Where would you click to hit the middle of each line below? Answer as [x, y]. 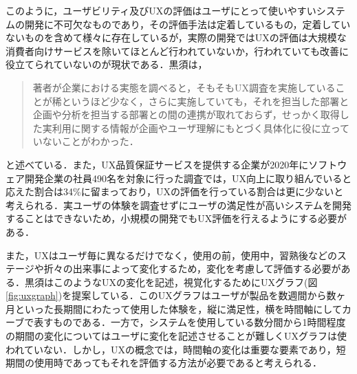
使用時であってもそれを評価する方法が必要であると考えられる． [178, 363]
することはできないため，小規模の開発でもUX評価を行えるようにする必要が [176, 218]
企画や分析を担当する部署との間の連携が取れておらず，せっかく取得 [186, 114]
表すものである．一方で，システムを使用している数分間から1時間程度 [190, 322]
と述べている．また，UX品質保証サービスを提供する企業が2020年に [157, 164]
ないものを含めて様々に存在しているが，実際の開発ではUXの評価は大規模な [176, 37]
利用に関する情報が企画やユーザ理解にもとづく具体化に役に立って [201, 128]
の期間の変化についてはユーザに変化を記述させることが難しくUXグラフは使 [176, 336]
